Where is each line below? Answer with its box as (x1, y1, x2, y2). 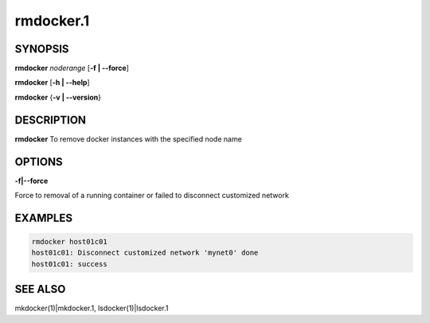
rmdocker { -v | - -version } (14, 92, 101, 102)
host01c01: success (31, 259, 107, 268)
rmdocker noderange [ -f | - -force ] (14, 64, 129, 73)
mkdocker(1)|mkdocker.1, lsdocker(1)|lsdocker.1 (14, 303, 169, 313)
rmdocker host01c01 (31, 237, 107, 247)
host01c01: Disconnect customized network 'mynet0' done (31, 248, 259, 258)
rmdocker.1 (14, 12, 90, 29)
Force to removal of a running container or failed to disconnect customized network (14, 191, 290, 200)
